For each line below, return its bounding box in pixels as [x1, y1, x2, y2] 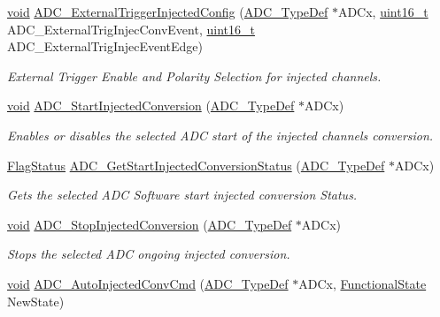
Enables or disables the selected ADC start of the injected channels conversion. [7, 125, 434, 144]
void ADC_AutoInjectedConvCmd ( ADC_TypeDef [7, 274, 289, 292]
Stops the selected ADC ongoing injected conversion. [7, 245, 290, 263]
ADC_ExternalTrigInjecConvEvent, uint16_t [7, 19, 255, 38]
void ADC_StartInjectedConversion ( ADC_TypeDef [7, 96, 295, 115]
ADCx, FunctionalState [298, 274, 427, 292]
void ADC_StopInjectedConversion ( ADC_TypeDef [7, 215, 292, 233]
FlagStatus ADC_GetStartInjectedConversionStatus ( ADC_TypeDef [7, 155, 385, 174]
